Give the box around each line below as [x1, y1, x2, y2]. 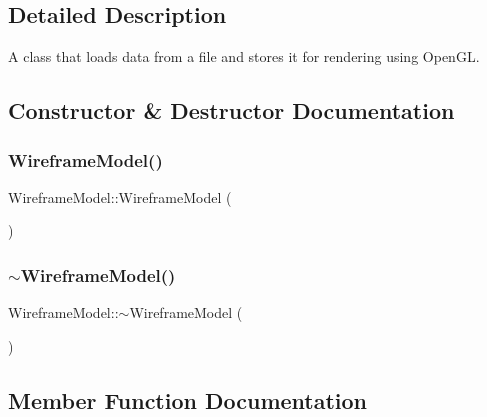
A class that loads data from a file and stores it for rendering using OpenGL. [8, 46, 480, 67]
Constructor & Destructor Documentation [8, 95, 455, 126]
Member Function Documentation [8, 384, 368, 415]
